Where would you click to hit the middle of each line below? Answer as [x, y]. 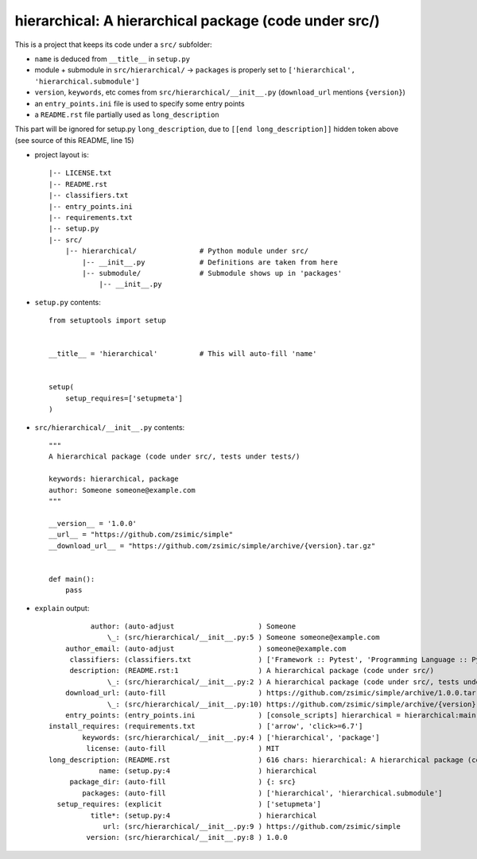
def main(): [72, 579]
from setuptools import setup [108, 321]
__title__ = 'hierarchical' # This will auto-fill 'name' [183, 354]
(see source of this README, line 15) [74, 140]
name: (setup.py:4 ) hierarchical [208, 770]
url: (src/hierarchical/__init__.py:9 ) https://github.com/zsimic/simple [252, 826]
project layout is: [62, 155]
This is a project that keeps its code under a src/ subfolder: [113, 44]
